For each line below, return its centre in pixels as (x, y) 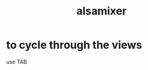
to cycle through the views (74, 45)
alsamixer (101, 11)
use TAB (17, 62)
